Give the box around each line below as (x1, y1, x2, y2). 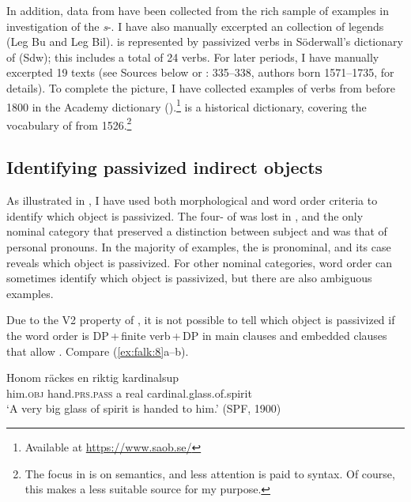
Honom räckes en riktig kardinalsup (6, 369, 179, 386)
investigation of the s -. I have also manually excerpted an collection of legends (6, 17, 384, 34)
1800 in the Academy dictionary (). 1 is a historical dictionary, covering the (6, 96, 367, 115)
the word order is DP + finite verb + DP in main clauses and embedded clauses (6, 327, 387, 344)
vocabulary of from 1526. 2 (6, 114, 132, 133)
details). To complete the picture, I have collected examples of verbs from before (6, 79, 395, 96)
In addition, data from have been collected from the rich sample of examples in (6, 2, 390, 18)
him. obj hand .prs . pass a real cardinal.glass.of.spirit (6, 384, 252, 401)
